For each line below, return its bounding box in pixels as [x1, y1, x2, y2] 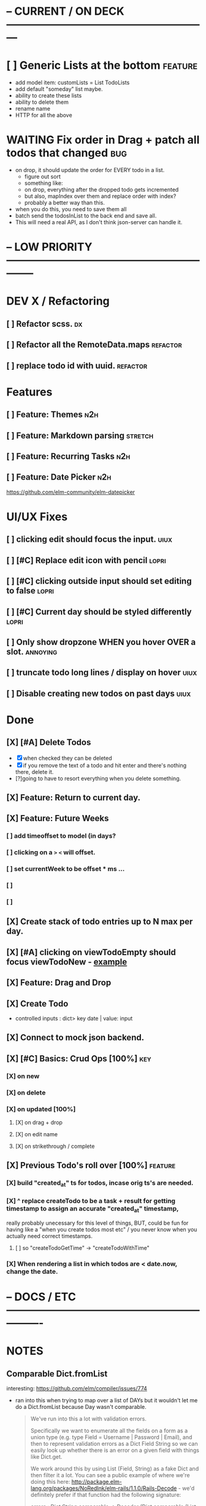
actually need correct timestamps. [6, 1233, 93, 1240]
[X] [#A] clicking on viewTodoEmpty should [6, 947, 176, 958]
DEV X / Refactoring [6, 294, 110, 308]
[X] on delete [6, 1088, 46, 1097]
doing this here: [30, 1478, 71, 1486]
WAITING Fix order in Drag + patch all [6, 133, 200, 147]
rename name [15, 105, 51, 112]
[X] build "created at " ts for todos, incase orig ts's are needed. [6, 1179, 194, 1188]
